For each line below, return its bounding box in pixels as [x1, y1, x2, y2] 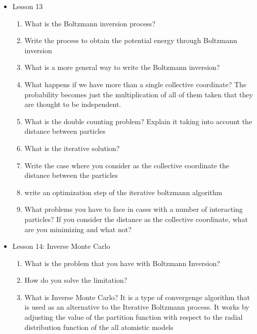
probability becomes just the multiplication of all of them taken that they [24, 89, 253, 99]
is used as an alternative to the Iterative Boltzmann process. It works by [24, 302, 249, 312]
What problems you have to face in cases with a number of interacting [24, 204, 243, 214]
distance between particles [24, 126, 106, 136]
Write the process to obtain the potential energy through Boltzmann [24, 35, 237, 46]
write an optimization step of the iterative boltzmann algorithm [24, 187, 223, 197]
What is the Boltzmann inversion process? [24, 18, 155, 28]
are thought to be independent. [24, 99, 121, 109]
